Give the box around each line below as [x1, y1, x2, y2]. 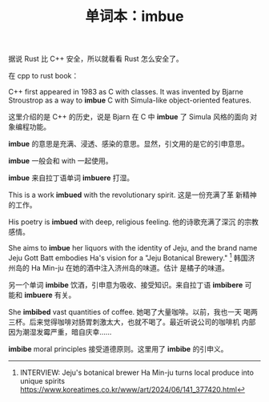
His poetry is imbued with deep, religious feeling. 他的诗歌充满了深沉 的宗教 [8, 217, 259, 227]
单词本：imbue [85, 7, 184, 26]
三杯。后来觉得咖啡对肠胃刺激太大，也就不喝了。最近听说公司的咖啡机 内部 [8, 317, 256, 327]
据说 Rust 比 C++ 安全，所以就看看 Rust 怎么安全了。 [8, 54, 183, 64]
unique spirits [19, 376, 66, 385]
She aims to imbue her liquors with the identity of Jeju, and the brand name [8, 243, 258, 253]
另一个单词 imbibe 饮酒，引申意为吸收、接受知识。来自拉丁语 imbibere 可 [8, 279, 252, 289]
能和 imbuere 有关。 [8, 290, 76, 299]
